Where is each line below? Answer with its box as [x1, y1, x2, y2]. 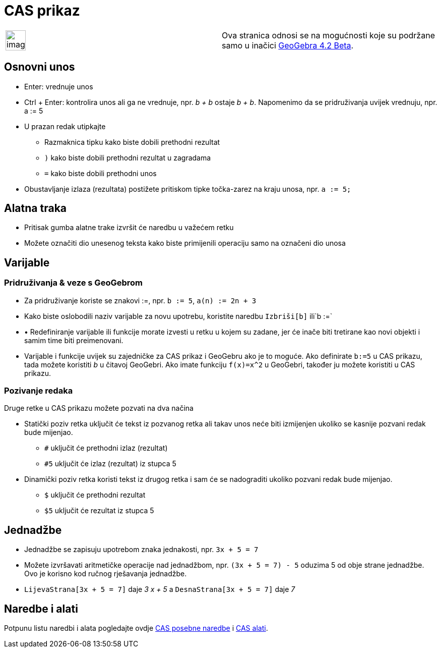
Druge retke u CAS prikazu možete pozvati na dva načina [4, 404, 194, 413]
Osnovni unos [4, 61, 75, 74]
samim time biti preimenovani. [24, 336, 123, 345]
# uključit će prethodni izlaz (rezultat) [44, 444, 168, 453]
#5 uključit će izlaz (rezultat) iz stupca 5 [44, 459, 176, 468]
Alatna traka [4, 202, 67, 215]
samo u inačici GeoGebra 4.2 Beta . [222, 40, 354, 50]
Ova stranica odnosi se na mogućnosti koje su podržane [222, 30, 435, 40]
